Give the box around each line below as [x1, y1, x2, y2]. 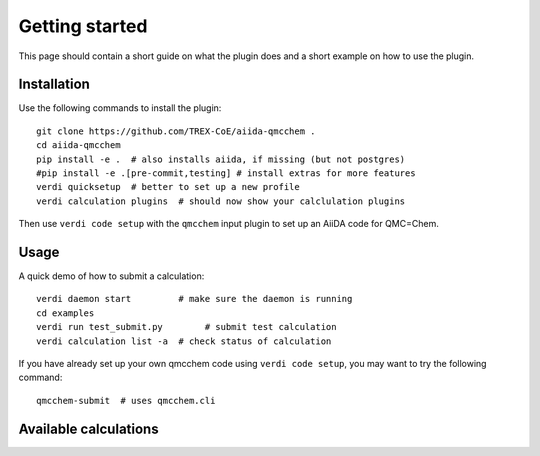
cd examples [36, 307, 95, 319]
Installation [18, 76, 90, 93]
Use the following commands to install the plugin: [18, 102, 222, 114]
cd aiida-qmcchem [36, 140, 121, 151]
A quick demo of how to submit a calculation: [18, 270, 205, 282]
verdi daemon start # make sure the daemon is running [36, 293, 353, 305]
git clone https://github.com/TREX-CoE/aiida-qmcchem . [36, 125, 316, 137]
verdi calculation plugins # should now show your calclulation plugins [36, 195, 406, 207]
